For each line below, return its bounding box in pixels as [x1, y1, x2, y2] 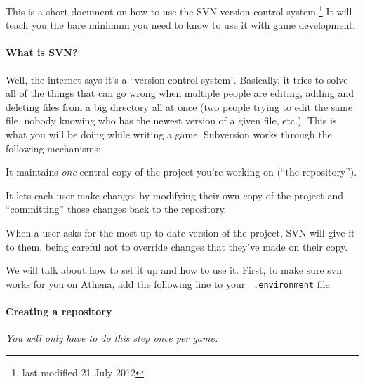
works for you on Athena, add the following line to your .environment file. [6, 276, 333, 291]
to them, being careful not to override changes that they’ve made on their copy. [6, 239, 348, 253]
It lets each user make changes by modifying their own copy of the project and [6, 187, 343, 202]
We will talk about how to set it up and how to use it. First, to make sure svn [6, 263, 342, 277]
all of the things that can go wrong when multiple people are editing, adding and [6, 86, 354, 100]
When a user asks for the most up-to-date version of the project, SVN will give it [6, 225, 355, 239]
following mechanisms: [6, 140, 101, 155]
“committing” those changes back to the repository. [6, 201, 227, 216]
